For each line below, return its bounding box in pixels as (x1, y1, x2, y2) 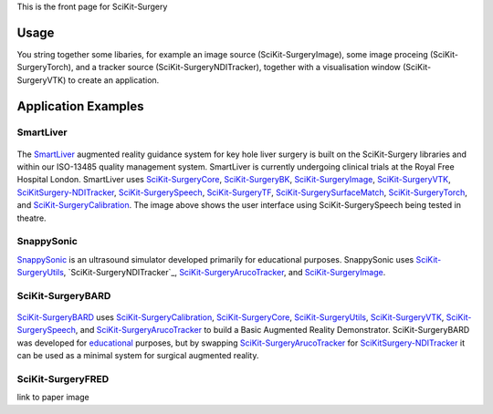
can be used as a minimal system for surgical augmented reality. (16, 350, 259, 361)
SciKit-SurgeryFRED (16, 373, 110, 386)
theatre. (16, 212, 47, 223)
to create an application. (68, 74, 160, 86)
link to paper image (16, 392, 90, 403)
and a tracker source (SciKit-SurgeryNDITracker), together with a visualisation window (75, 62, 402, 73)
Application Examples (16, 98, 145, 114)
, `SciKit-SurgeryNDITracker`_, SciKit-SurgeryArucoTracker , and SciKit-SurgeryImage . (63, 267, 386, 278)
